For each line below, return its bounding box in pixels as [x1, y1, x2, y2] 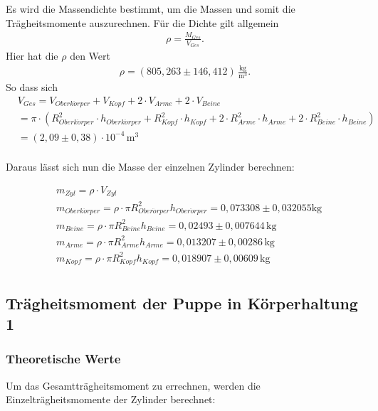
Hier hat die [6, 48, 58, 63]
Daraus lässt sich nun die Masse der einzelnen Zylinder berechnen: [6, 159, 295, 174]
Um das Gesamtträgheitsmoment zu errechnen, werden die [6, 378, 261, 393]
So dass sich [6, 80, 58, 95]
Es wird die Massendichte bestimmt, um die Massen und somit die [6, 1, 295, 16]
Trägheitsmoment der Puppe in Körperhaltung [6, 292, 358, 314]
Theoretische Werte [6, 350, 121, 368]
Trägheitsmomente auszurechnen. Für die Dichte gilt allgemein [6, 15, 279, 30]
